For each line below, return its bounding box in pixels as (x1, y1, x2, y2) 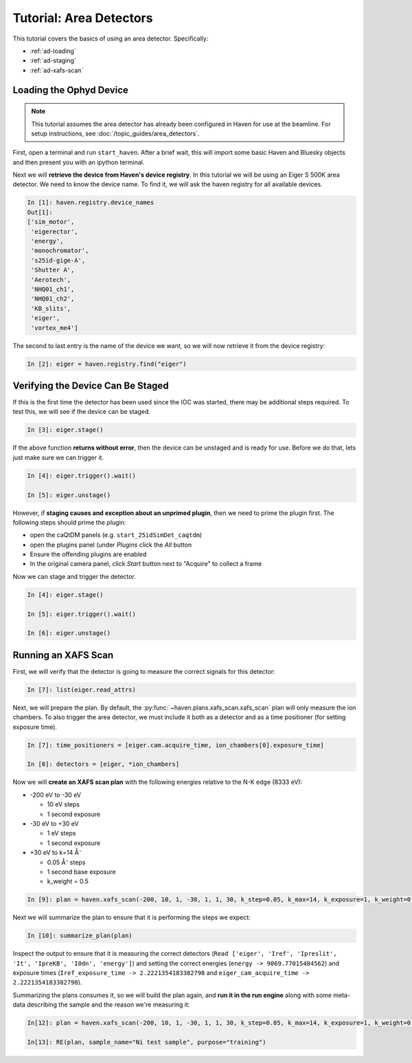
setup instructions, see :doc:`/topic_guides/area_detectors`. (31, 129, 200, 138)
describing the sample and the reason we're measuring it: (26, 1000, 190, 1009)
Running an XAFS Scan (12, 649, 114, 661)
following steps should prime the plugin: (12, 518, 126, 526)
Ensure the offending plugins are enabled (30, 550, 147, 558)
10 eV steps (47, 800, 80, 809)
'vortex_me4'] (31, 324, 78, 331)
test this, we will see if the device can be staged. (12, 408, 151, 416)
